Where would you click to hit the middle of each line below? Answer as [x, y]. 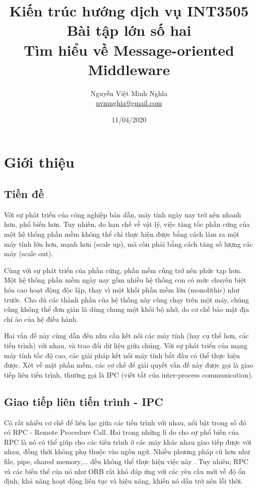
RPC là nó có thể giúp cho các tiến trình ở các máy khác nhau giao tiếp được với [128, 441]
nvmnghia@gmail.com [129, 103]
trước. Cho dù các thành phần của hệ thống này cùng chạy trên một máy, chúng [127, 299]
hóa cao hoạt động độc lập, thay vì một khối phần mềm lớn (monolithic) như [122, 290]
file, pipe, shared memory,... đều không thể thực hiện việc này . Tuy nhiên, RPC [126, 461]
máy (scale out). [29, 253]
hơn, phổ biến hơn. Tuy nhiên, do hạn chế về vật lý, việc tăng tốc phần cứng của [127, 224]
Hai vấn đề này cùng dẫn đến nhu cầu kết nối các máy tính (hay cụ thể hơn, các [127, 336]
